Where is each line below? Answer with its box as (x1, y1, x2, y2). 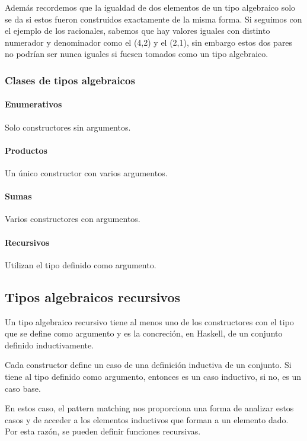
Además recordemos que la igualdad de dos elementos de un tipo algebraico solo (5, 1, 296, 13)
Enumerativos (5, 98, 62, 110)
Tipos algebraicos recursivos (5, 287, 181, 306)
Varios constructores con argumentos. (5, 212, 140, 225)
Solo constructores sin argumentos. (5, 120, 131, 133)
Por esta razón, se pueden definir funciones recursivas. (5, 425, 201, 437)
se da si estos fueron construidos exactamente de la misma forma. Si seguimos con (5, 12, 302, 25)
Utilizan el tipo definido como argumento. (5, 258, 156, 271)
